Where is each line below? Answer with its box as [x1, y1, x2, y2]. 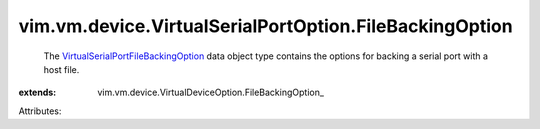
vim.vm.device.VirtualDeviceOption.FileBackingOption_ [97, 86, 325, 99]
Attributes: [18, 105, 62, 117]
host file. [43, 63, 80, 75]
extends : [18, 86, 57, 99]
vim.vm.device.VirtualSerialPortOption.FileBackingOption [18, 15, 514, 37]
